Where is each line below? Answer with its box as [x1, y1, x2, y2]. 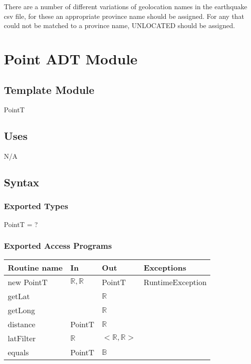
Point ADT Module [4, 48, 138, 68]
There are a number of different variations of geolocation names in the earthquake [4, 1, 248, 11]
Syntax [4, 175, 39, 190]
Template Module [4, 82, 94, 97]
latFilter [8, 332, 36, 344]
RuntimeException [143, 276, 207, 288]
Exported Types [4, 200, 68, 212]
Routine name [8, 261, 63, 273]
